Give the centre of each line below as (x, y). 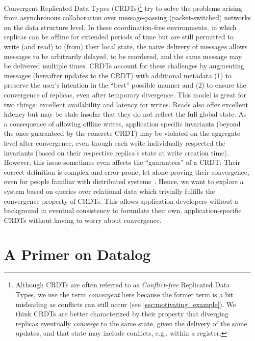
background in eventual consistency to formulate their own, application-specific (123, 210)
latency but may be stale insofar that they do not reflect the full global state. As (125, 114)
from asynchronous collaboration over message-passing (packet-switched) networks (127, 17)
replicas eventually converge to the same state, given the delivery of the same (131, 323)
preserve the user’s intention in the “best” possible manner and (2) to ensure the (125, 85)
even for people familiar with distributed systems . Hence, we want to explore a (124, 181)
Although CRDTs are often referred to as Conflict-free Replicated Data (123, 285)
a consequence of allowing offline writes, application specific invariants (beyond (122, 123)
